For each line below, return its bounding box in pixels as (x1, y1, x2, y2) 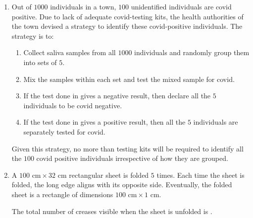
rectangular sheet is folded (69, 169, 149, 180)
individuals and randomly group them (134, 47, 250, 58)
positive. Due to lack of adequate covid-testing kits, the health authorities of (11, 11, 244, 21)
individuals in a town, (50, 1, 116, 11)
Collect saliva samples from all (23, 47, 116, 58)
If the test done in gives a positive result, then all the (23, 117, 186, 127)
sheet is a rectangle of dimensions (11, 189, 113, 199)
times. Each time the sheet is (156, 169, 245, 180)
